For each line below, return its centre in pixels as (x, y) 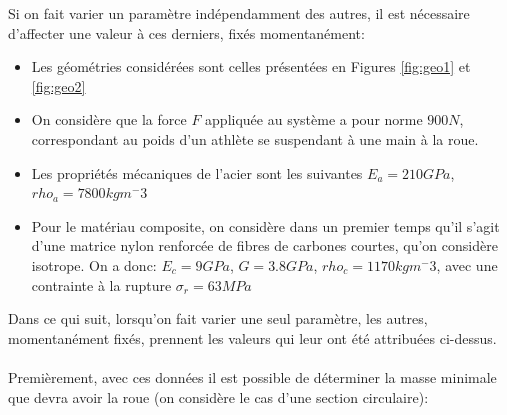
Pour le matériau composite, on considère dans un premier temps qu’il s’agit (265, 225)
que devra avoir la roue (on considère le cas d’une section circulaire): (218, 396)
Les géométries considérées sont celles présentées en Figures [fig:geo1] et (251, 66)
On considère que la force (109, 119)
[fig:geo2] (58, 85)
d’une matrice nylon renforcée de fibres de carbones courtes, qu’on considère (264, 245)
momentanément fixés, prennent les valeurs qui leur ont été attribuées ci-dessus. (252, 337)
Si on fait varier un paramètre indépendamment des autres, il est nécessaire (239, 13)
